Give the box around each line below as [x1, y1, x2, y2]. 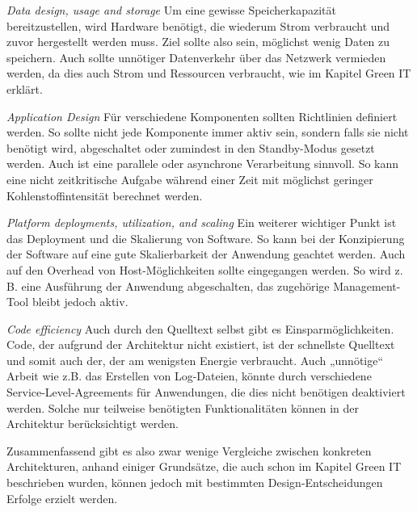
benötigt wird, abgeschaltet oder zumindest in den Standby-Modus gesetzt [6, 139, 375, 156]
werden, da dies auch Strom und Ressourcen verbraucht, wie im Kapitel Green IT [6, 65, 411, 82]
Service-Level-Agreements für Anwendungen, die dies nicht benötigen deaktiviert [6, 384, 406, 401]
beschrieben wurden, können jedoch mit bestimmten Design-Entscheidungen [6, 474, 383, 491]
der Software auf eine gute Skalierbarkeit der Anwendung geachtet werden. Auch [6, 246, 406, 262]
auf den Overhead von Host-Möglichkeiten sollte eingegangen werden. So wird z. [6, 261, 403, 278]
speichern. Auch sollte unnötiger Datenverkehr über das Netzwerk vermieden [6, 48, 386, 65]
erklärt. [6, 80, 43, 97]
